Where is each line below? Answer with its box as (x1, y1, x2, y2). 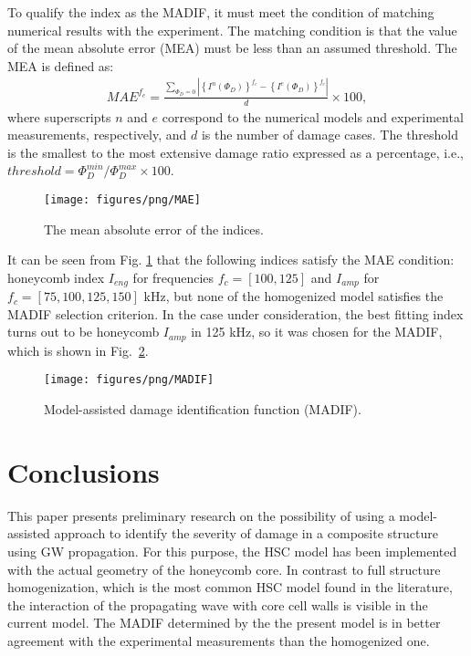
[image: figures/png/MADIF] (44, 373, 215, 387)
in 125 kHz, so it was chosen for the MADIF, (191, 322, 443, 341)
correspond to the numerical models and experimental (162, 107, 464, 126)
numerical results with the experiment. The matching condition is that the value (7, 20, 457, 39)
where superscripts (7, 107, 111, 126)
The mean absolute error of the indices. (44, 219, 264, 238)
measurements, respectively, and (7, 125, 187, 144)
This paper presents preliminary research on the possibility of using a (7, 505, 395, 525)
